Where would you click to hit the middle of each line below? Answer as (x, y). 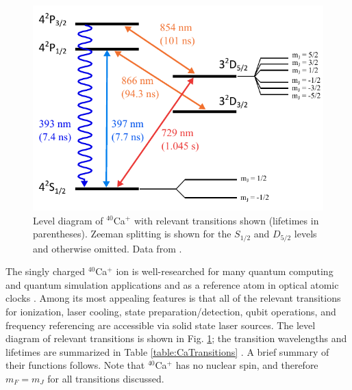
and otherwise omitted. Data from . (108, 248)
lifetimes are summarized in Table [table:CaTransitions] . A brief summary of (167, 351)
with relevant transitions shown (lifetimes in (226, 220)
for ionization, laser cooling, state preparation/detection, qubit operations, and (171, 311)
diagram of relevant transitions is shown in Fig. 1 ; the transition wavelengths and (176, 338)
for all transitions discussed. (106, 378)
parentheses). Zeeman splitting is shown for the (132, 234)
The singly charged (46, 271)
